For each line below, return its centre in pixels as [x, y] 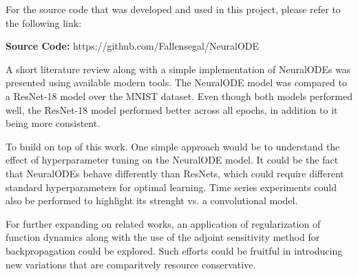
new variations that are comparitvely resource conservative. [131, 264]
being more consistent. [53, 123]
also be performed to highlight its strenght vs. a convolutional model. [152, 200]
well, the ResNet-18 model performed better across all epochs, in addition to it [172, 109]
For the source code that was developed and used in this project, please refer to [173, 9]
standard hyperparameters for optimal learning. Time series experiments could [171, 187]
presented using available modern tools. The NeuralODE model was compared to [176, 82]
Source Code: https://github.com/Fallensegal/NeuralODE [133, 46]
